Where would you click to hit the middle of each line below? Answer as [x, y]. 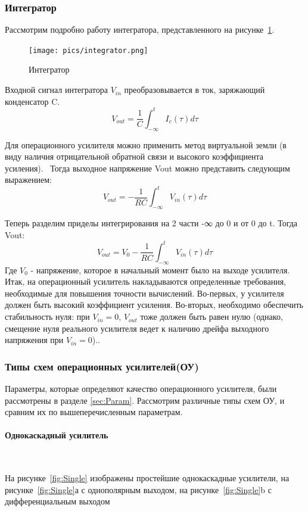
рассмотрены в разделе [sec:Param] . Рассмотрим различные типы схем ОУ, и [145, 400]
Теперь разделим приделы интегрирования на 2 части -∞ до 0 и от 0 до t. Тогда [151, 223]
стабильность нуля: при [47, 317]
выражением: [28, 180]
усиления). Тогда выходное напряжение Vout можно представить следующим [147, 168]
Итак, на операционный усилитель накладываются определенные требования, [145, 281]
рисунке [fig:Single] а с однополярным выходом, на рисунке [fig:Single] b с [138, 489]
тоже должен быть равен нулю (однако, [211, 317]
